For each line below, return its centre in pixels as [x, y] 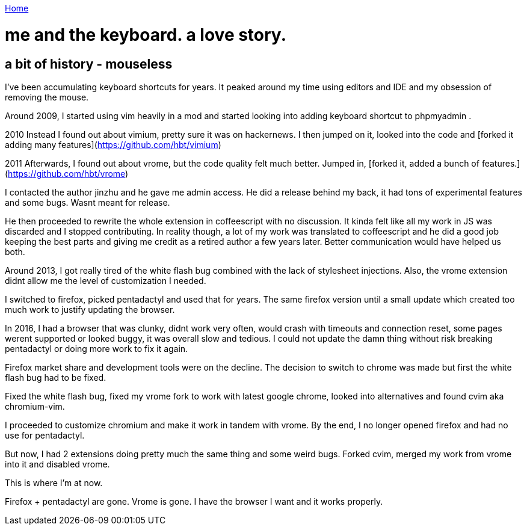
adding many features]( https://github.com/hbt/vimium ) [113, 144]
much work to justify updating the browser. [90, 309]
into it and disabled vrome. [57, 464]
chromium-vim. [35, 406]
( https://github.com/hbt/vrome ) [67, 173]
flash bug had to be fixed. [56, 377]
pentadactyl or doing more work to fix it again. [97, 348]
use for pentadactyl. [45, 435]
